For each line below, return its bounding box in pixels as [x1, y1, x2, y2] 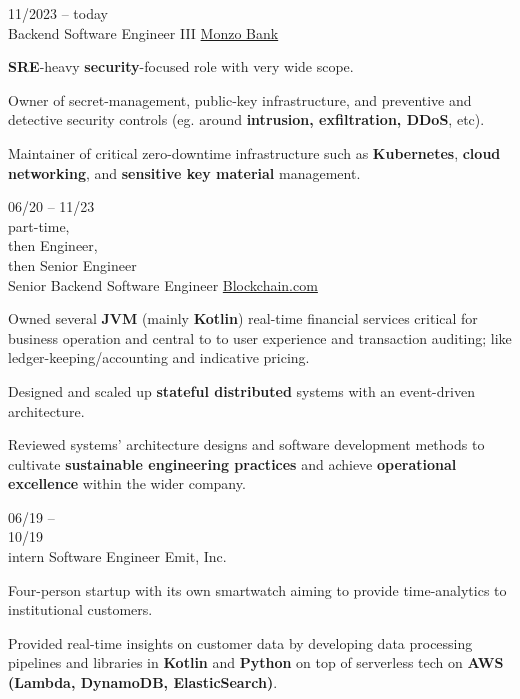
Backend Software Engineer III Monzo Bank [8, 22, 279, 43]
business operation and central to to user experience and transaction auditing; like [8, 327, 512, 348]
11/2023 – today [8, 3, 108, 23]
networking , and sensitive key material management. [8, 162, 361, 183]
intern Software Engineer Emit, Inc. [8, 546, 227, 567]
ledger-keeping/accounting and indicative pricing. [8, 347, 310, 368]
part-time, [8, 215, 70, 236]
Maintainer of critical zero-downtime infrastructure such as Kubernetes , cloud [8, 142, 501, 163]
